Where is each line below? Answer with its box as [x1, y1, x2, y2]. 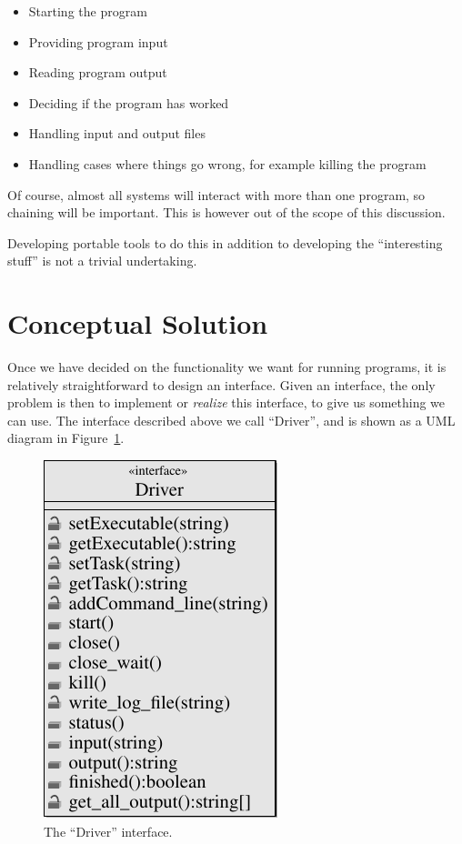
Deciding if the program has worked [28, 93, 229, 112]
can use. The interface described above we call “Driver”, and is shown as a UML [7, 410, 456, 429]
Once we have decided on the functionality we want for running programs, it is [7, 357, 447, 377]
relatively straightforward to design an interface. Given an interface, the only [7, 375, 436, 394]
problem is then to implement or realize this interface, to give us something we [7, 393, 446, 412]
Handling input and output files [28, 124, 206, 143]
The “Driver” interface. [44, 821, 173, 840]
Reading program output [28, 63, 167, 82]
